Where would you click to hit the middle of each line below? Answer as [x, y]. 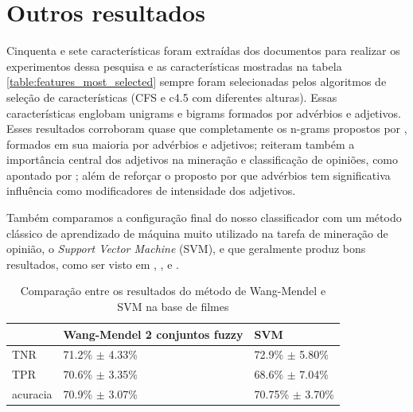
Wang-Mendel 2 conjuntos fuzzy [153, 334]
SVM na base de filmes [173, 307]
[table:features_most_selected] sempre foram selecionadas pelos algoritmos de [197, 82]
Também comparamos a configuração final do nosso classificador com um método [204, 218]
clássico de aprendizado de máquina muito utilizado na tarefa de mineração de [197, 233]
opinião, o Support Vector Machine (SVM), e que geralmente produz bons [186, 249]
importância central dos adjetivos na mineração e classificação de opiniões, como [203, 159]
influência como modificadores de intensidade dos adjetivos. [151, 190]
